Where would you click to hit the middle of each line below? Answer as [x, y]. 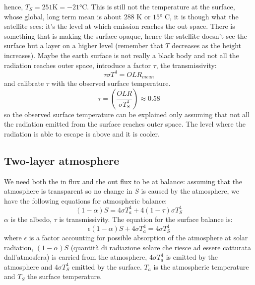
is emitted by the [192, 257]
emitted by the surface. [107, 266]
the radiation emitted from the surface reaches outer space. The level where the [125, 124]
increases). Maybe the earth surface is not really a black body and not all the [122, 55]
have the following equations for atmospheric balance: [86, 200]
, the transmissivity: [186, 65]
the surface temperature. [64, 276]
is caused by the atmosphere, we [190, 191]
